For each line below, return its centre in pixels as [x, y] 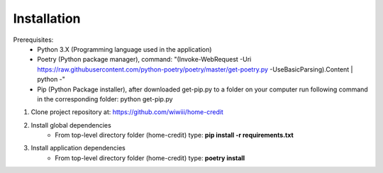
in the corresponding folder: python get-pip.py [105, 99]
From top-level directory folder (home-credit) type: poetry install [150, 158]
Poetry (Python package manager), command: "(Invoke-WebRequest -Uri [144, 60]
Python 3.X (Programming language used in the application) [124, 49]
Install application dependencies [78, 148]
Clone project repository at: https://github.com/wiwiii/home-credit [127, 112]
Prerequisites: [33, 40]
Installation [47, 18]
